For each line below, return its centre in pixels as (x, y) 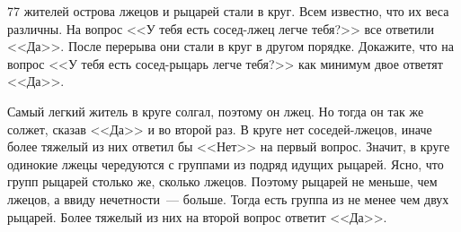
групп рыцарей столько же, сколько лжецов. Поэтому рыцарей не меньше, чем (222, 181)
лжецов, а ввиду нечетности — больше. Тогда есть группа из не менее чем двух (228, 198)
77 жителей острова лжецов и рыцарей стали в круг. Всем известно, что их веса (228, 11)
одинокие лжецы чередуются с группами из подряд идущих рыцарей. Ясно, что (226, 163)
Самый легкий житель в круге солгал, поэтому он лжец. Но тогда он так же (216, 111)
